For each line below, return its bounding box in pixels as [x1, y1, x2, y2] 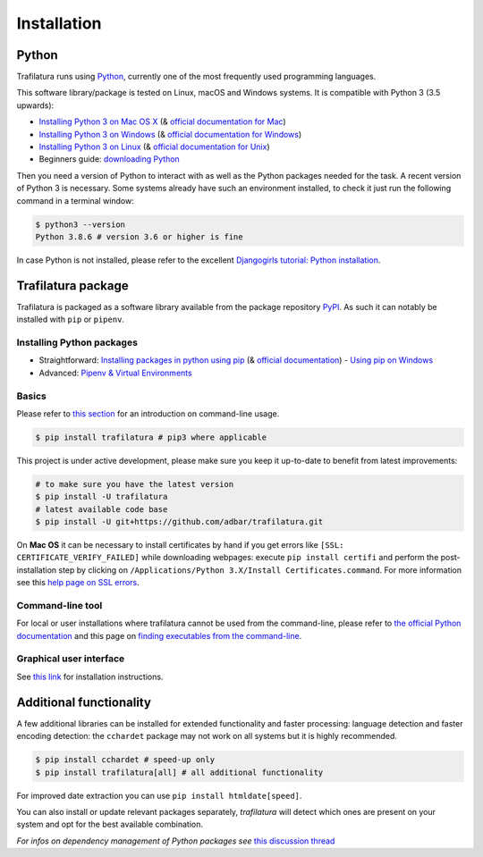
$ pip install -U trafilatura [35, 492, 168, 502]
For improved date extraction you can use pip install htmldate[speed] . [16, 790, 302, 801]
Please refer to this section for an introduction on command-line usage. [16, 407, 280, 419]
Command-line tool [16, 599, 103, 611]
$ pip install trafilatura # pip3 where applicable [35, 432, 267, 442]
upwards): [16, 99, 55, 111]
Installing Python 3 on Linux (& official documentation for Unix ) [38, 141, 270, 152]
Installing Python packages [16, 336, 139, 349]
